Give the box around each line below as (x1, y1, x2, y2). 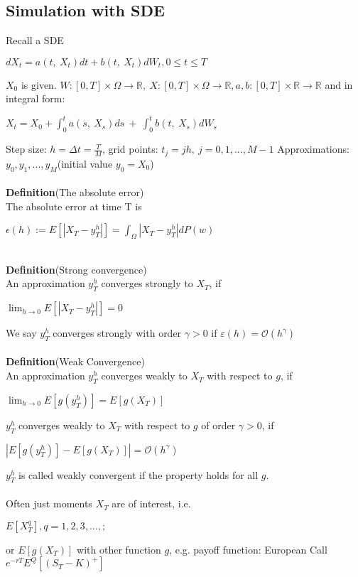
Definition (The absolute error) (6, 185, 144, 200)
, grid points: (102, 141, 158, 156)
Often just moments (6, 496, 92, 511)
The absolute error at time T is (6, 198, 142, 213)
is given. (21, 77, 57, 92)
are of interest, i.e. (112, 496, 191, 511)
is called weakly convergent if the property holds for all (18, 467, 259, 482)
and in (325, 77, 353, 92)
